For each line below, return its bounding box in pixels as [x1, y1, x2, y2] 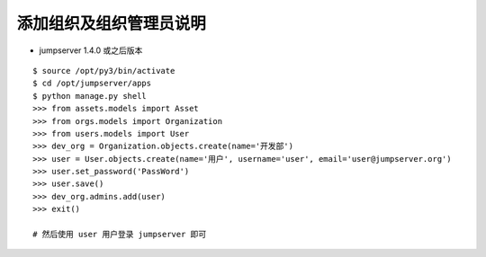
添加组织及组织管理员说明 [16, 13, 207, 33]
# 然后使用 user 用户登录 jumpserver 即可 [32, 229, 207, 240]
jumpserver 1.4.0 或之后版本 [39, 45, 143, 56]
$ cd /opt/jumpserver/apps [32, 78, 152, 89]
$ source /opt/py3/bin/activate [32, 66, 175, 75]
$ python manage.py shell [32, 91, 148, 101]
